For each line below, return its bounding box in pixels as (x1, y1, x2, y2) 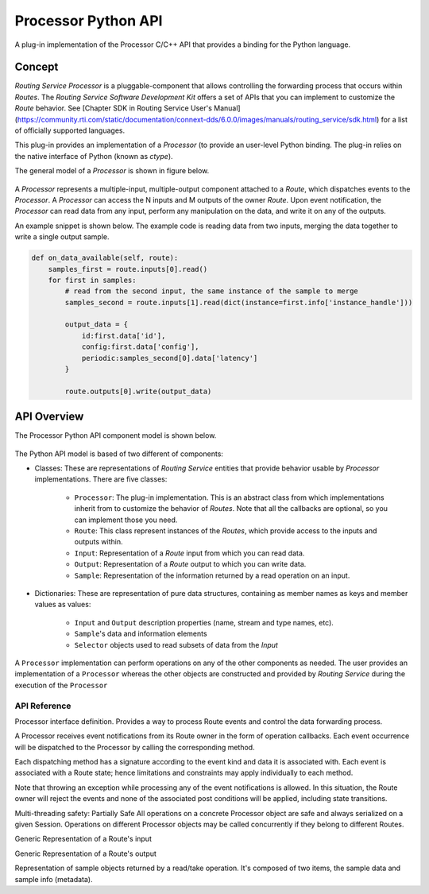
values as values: (34, 600, 91, 610)
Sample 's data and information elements (74, 629, 207, 639)
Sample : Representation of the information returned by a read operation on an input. (74, 571, 350, 580)
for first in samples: (48, 275, 137, 284)
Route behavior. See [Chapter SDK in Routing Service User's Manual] (14, 103, 242, 113)
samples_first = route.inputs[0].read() (48, 265, 208, 273)
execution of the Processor (14, 680, 108, 690)
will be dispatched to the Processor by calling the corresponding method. (14, 742, 255, 752)
